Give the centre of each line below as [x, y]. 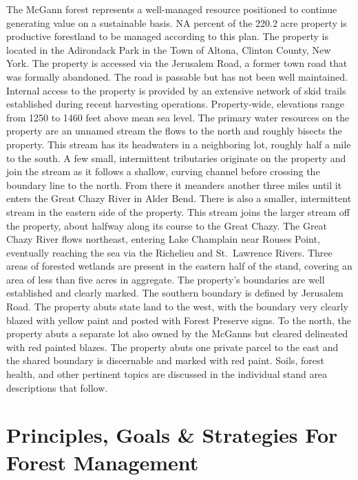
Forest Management [103, 462]
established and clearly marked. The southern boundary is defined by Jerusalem [175, 293]
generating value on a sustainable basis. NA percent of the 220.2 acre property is [177, 22]
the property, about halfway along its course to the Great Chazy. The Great [167, 225]
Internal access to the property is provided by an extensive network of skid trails [176, 90]
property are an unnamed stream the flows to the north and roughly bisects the [174, 131]
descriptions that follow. [57, 387]
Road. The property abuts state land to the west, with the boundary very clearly [177, 307]
